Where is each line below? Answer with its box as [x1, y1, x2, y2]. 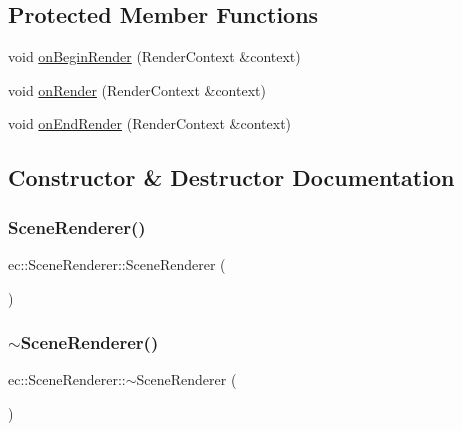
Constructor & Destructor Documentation [8, 162, 455, 193]
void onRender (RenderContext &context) [8, 79, 266, 100]
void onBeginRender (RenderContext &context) [8, 46, 301, 67]
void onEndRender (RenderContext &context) [8, 113, 292, 134]
